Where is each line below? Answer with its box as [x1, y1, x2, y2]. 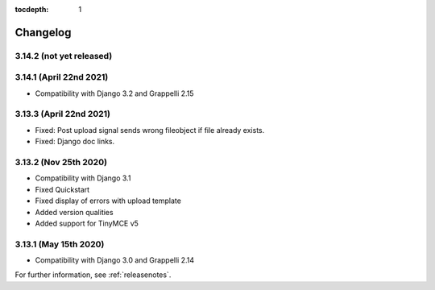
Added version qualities [35, 207, 114, 217]
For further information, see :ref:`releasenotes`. [14, 270, 172, 280]
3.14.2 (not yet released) [14, 50, 113, 61]
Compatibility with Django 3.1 [35, 173, 131, 183]
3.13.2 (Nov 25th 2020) [14, 157, 108, 168]
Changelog [14, 25, 72, 39]
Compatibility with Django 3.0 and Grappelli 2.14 [35, 255, 195, 265]
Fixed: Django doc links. [35, 137, 115, 147]
